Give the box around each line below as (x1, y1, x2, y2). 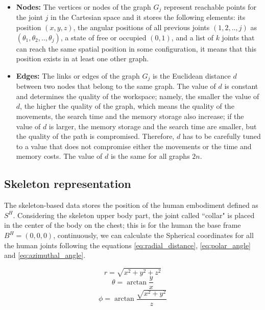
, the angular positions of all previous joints (73, 22, 210, 33)
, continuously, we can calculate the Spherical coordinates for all (53, 230, 254, 241)
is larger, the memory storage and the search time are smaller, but (49, 121, 257, 131)
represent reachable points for (163, 2, 257, 12)
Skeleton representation (4, 176, 131, 192)
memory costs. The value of (16, 151, 103, 161)
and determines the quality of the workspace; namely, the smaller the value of (16, 90, 259, 101)
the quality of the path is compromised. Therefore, (16, 131, 175, 141)
